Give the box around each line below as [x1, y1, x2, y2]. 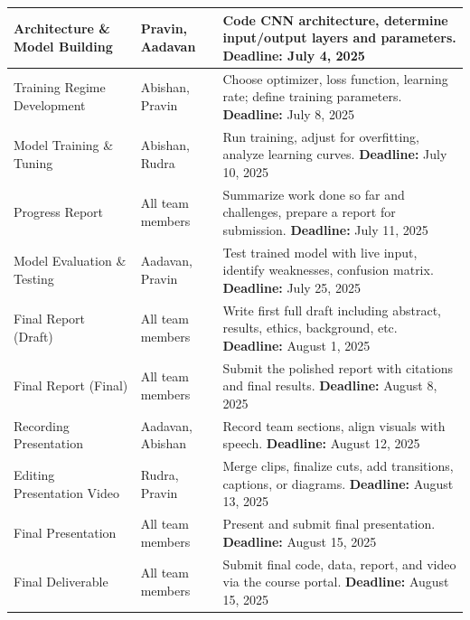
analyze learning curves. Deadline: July [222, 145, 447, 164]
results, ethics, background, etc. [222, 318, 398, 337]
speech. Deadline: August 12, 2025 [222, 434, 420, 453]
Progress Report [14, 202, 104, 221]
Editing [14, 465, 55, 484]
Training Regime [14, 78, 106, 97]
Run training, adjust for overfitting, [222, 127, 419, 146]
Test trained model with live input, [222, 242, 418, 261]
